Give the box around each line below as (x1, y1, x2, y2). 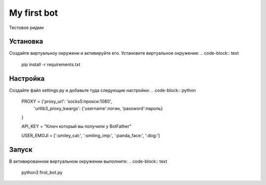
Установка (9, 37, 43, 46)
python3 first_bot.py (21, 170, 63, 175)
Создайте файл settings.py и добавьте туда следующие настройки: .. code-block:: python (9, 87, 197, 93)
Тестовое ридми (9, 25, 44, 31)
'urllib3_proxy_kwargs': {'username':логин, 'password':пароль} (33, 105, 163, 111)
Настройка (9, 74, 45, 83)
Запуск (9, 145, 33, 154)
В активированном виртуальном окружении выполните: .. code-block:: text (9, 158, 167, 164)
